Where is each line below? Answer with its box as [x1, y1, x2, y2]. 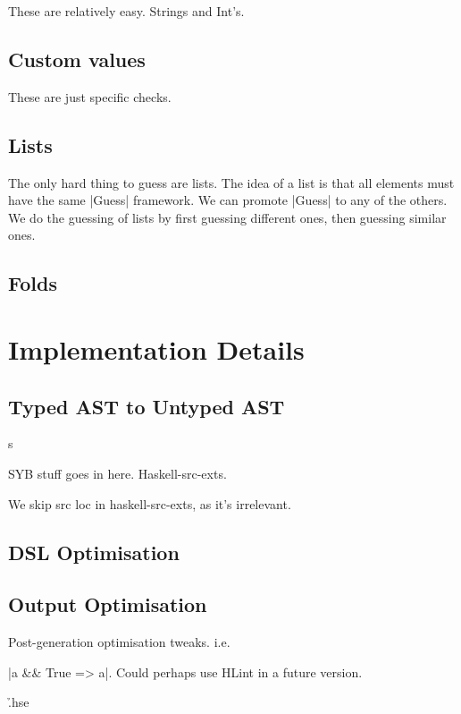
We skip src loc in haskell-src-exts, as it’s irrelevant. [8, 494, 291, 513]
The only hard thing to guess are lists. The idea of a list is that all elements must [8, 173, 455, 191]
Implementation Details [8, 330, 305, 367]
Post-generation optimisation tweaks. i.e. [8, 633, 230, 651]
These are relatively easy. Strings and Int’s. [8, 2, 245, 20]
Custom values [8, 45, 146, 72]
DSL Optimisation [8, 538, 180, 565]
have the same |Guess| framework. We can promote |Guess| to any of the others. [8, 191, 448, 209]
